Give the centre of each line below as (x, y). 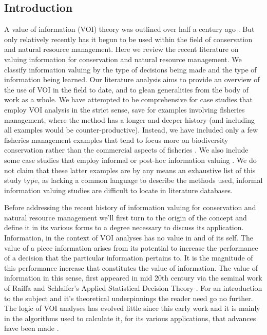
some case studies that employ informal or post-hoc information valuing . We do (130, 160)
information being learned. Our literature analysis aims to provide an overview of (132, 79)
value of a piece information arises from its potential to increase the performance (131, 247)
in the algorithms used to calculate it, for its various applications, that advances (130, 318)
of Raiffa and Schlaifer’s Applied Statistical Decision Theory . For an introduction (133, 288)
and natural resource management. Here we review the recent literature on (121, 49)
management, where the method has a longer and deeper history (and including (130, 119)
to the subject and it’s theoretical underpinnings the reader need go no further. (129, 298)
